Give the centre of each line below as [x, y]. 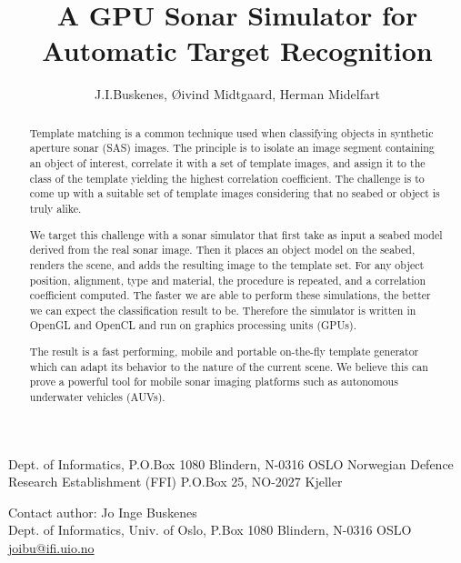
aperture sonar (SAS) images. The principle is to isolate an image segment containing [232, 148]
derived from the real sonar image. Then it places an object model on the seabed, [222, 250]
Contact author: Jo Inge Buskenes [103, 512]
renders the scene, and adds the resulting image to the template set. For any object [227, 264]
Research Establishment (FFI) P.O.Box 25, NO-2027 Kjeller [175, 482]
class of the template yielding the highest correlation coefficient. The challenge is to [227, 178]
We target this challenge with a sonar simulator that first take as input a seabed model [236, 234]
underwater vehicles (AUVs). [97, 396]
